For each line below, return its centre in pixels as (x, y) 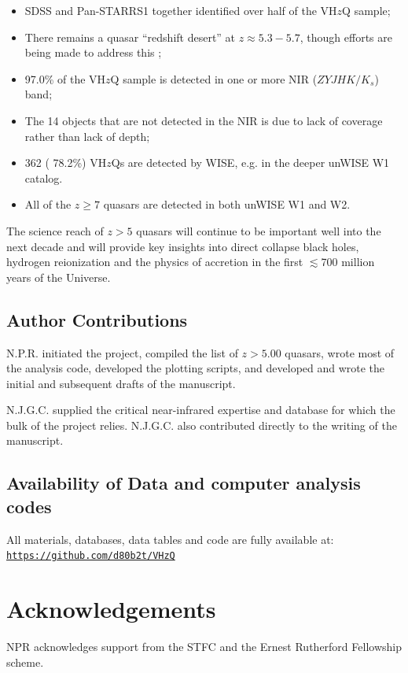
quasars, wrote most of (340, 352)
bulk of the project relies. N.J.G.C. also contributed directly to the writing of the (202, 425)
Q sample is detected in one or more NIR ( (214, 78)
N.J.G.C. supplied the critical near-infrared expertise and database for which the (201, 410)
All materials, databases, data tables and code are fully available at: (170, 539)
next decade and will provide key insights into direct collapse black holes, (183, 246)
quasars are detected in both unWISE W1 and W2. (227, 204)
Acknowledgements (111, 609)
